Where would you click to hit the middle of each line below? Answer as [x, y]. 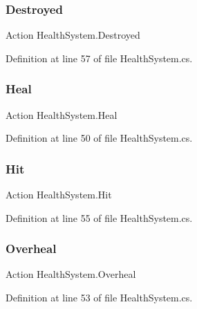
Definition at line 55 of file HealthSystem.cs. [99, 217]
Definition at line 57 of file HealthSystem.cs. [99, 58]
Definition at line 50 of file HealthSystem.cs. [99, 138]
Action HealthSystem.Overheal [71, 274]
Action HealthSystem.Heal [62, 114]
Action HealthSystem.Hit [59, 195]
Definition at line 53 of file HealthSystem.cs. [99, 298]
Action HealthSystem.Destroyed [73, 35]
